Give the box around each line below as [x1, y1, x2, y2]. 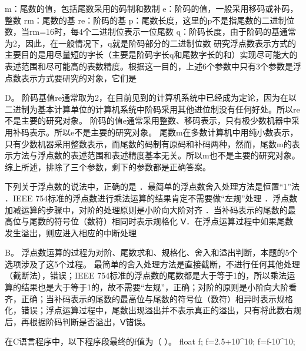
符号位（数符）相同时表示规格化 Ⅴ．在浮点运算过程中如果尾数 [54, 215, 294, 227]
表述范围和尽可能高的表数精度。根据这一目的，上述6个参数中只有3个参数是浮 [5, 59, 301, 72]
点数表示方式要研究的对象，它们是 [5, 71, 137, 84]
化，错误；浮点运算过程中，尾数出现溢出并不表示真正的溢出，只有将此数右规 [5, 304, 301, 316]
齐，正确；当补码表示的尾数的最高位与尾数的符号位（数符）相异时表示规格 [5, 292, 293, 304]
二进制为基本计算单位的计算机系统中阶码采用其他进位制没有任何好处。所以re [5, 102, 300, 115]
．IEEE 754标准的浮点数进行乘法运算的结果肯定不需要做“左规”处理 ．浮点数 [5, 191, 298, 204]
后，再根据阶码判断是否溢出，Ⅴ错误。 [5, 315, 151, 327]
